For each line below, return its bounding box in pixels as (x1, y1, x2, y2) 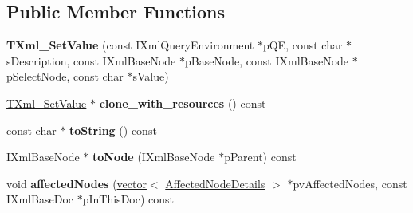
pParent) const (224, 148, 297, 165)
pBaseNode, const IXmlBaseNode (184, 52, 349, 69)
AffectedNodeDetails (165, 175, 265, 191)
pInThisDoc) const (82, 191, 175, 207)
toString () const (69, 121, 157, 138)
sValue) (132, 68, 169, 85)
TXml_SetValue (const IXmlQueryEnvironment (6, 37, 254, 53)
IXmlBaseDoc (6, 191, 74, 207)
